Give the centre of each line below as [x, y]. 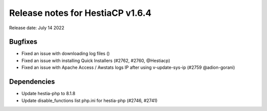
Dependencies [32, 82]
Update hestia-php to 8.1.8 [48, 94]
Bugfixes [23, 42]
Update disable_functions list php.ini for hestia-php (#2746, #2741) [89, 100]
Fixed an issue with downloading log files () [66, 54]
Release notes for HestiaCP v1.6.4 [80, 13]
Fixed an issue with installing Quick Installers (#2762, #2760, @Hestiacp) [96, 60]
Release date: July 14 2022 [37, 28]
